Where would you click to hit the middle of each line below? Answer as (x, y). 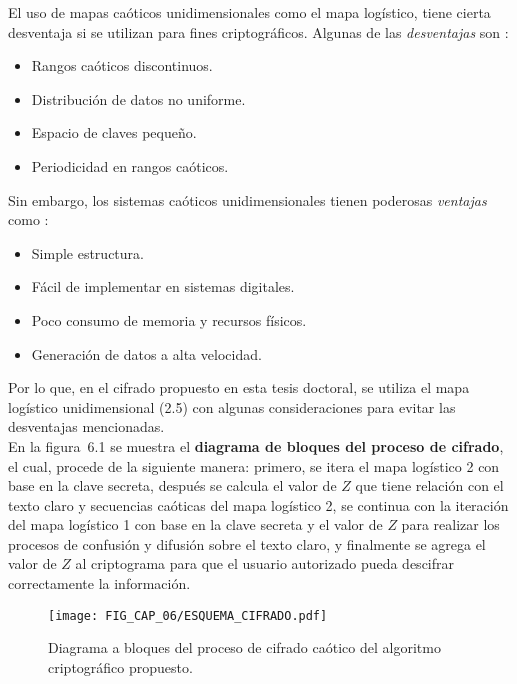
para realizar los (450, 524)
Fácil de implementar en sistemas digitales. (163, 286)
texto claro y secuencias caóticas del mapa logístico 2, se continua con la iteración (258, 504)
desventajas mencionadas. (86, 426)
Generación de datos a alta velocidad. (146, 353)
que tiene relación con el (429, 485)
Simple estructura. (87, 252)
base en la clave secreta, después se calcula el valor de (172, 485)
